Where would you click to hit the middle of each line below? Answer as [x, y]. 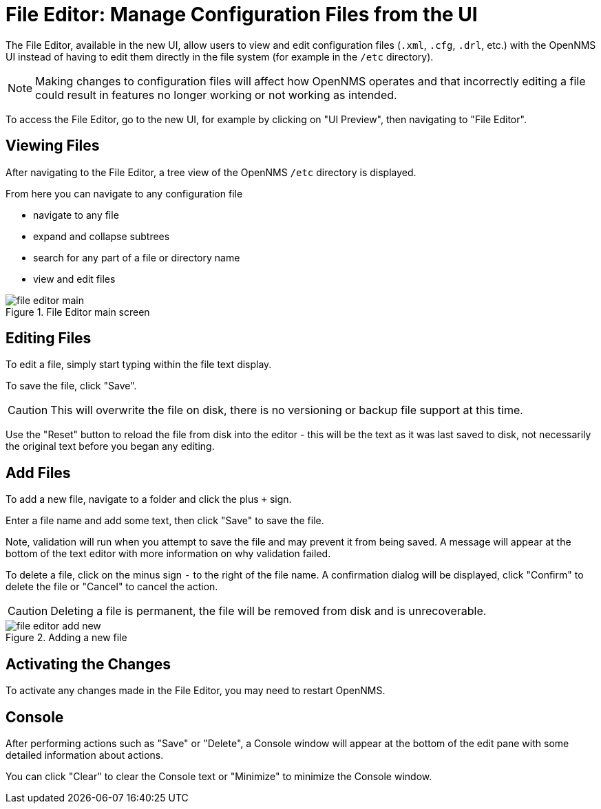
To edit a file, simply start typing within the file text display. [139, 365]
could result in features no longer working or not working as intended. [216, 95]
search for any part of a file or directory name [137, 257]
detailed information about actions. [85, 755]
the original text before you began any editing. [110, 446]
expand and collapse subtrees [102, 236]
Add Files [38, 473]
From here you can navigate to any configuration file [124, 193]
